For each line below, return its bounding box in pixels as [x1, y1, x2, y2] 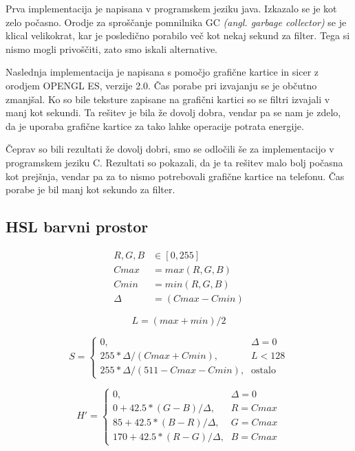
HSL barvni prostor [6, 216, 149, 237]
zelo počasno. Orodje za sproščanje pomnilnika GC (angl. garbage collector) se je [6, 14, 347, 29]
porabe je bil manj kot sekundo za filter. [6, 182, 175, 197]
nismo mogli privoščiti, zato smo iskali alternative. [6, 41, 217, 56]
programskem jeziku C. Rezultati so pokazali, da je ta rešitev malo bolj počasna [6, 155, 343, 169]
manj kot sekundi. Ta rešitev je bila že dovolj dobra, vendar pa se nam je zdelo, [6, 105, 341, 120]
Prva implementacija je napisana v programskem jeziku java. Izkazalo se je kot [6, 1, 337, 15]
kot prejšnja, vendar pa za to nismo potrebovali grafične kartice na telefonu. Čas [6, 168, 345, 183]
